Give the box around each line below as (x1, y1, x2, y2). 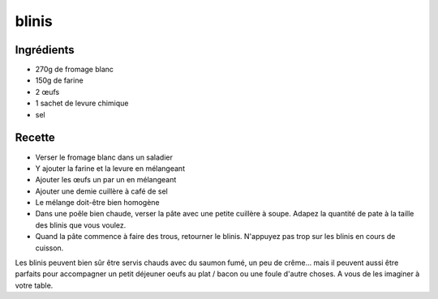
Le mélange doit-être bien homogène (35, 198, 160, 207)
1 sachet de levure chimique (35, 98, 129, 109)
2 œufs (35, 87, 60, 96)
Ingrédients (15, 43, 75, 57)
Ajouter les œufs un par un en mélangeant (35, 175, 177, 185)
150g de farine (35, 75, 84, 85)
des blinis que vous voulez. (35, 220, 127, 230)
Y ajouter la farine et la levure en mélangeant (35, 163, 186, 173)
